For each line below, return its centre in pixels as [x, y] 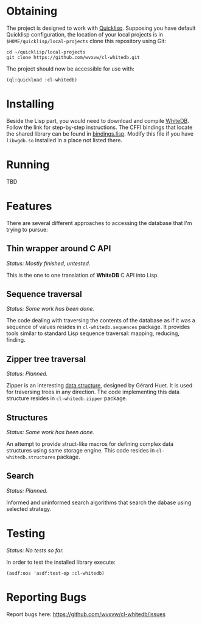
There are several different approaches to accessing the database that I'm [99, 223]
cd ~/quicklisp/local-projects [46, 52]
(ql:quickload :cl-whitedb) [42, 80]
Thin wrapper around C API [59, 248]
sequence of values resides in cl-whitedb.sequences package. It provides [98, 327]
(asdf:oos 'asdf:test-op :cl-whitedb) [55, 573]
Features [29, 206]
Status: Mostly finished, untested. [48, 263]
